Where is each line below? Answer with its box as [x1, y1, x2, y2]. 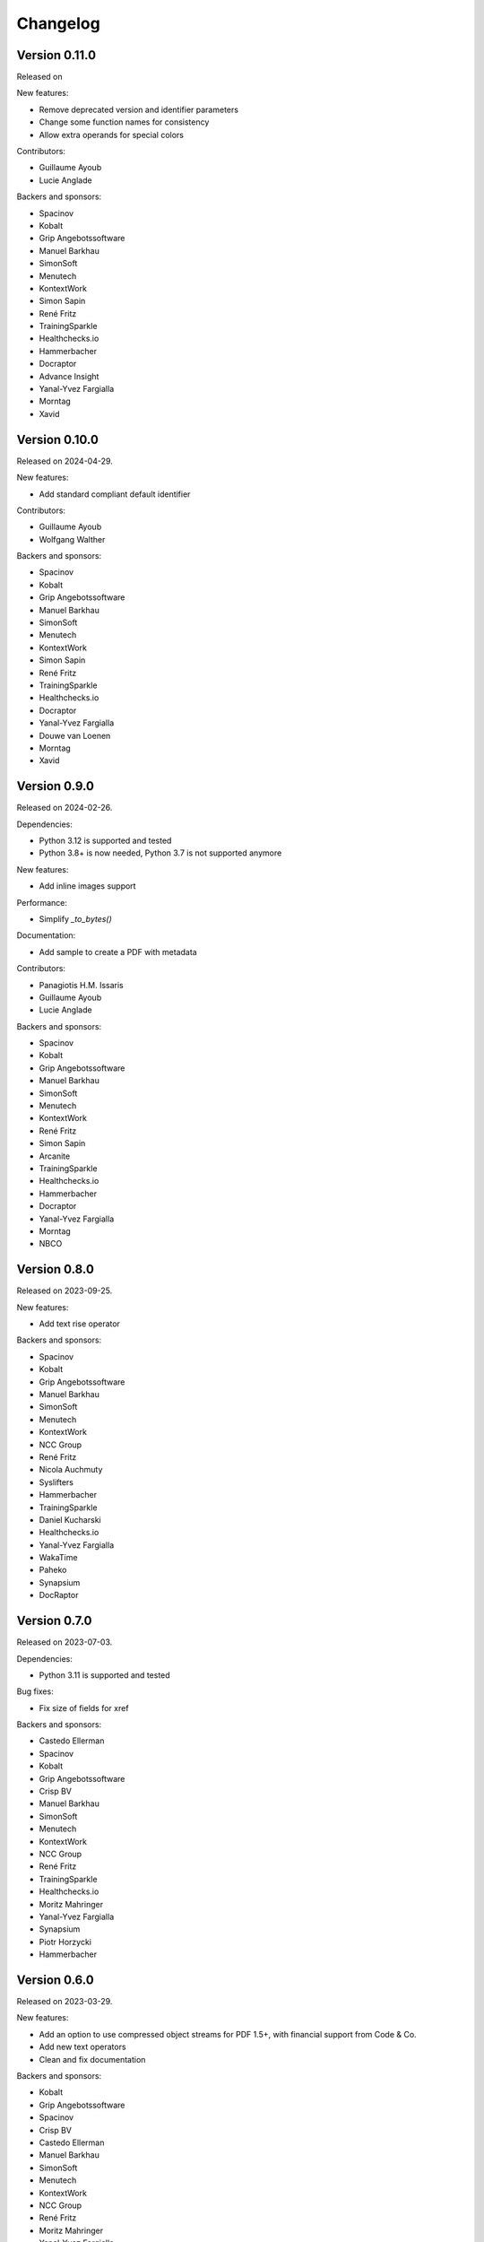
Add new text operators [39, 2041, 126, 2053]
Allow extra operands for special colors [39, 129, 184, 140]
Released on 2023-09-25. [16, 1285, 113, 1296]
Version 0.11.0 [16, 48, 97, 63]
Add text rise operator [39, 1318, 121, 1329]
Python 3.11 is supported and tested [39, 1669, 170, 1681]
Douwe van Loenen [39, 730, 111, 741]
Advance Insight [39, 370, 99, 381]
